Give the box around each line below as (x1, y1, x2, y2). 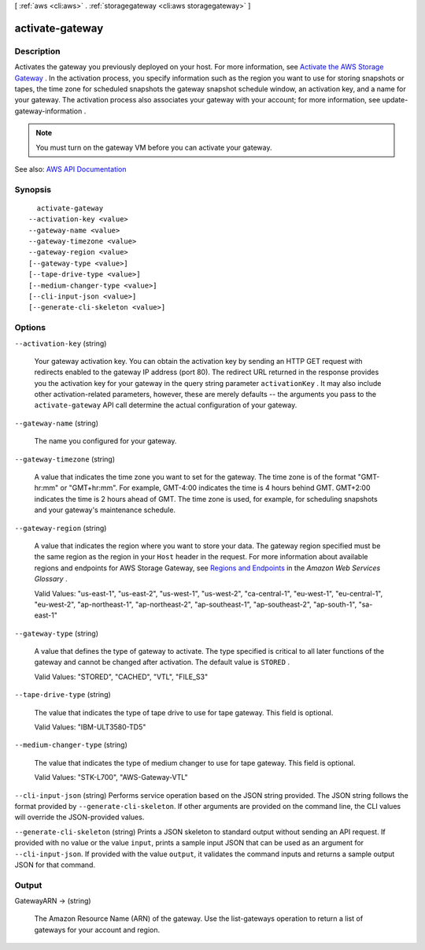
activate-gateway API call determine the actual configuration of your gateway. (34, 400, 297, 410)
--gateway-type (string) (14, 629, 98, 638)
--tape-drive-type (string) (14, 690, 112, 700)
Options (14, 322, 46, 333)
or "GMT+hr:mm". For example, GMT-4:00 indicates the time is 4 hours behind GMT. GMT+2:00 (60, 483, 371, 492)
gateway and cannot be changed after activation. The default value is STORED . (34, 658, 290, 667)
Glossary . (34, 574, 68, 584)
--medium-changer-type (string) (14, 740, 128, 750)
